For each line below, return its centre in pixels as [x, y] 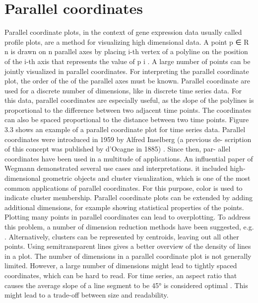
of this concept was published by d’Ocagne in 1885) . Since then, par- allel [118, 149]
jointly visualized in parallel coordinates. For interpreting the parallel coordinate [127, 71]
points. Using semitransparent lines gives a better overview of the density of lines [128, 246]
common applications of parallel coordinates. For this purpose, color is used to [124, 188]
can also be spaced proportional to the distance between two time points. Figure [127, 119]
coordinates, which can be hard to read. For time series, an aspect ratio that [121, 275]
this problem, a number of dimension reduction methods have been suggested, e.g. [129, 227]
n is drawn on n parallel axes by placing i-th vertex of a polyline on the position [126, 51]
